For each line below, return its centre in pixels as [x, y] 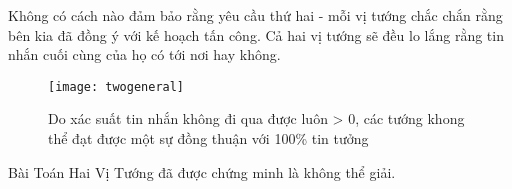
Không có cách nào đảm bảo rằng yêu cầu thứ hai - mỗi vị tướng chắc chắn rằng [255, 15]
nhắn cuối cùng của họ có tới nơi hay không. [144, 54]
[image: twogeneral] [116, 86]
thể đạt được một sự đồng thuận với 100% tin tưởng [208, 138]
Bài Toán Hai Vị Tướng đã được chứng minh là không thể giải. [202, 171]
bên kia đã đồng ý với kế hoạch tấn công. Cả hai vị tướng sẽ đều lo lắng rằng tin [256, 34]
